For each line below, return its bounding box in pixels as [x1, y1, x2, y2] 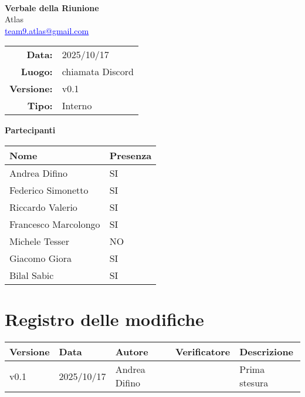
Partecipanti [5, 124, 56, 136]
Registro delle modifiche [5, 307, 204, 331]
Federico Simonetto [9, 183, 89, 197]
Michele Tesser [9, 234, 69, 248]
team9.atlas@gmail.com [5, 24, 89, 36]
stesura [239, 376, 269, 390]
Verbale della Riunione [5, 1, 99, 14]
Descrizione [239, 345, 294, 359]
